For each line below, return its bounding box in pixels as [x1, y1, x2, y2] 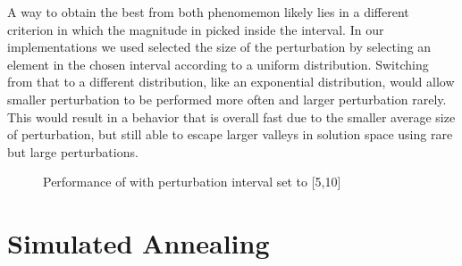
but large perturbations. [7, 142, 139, 161]
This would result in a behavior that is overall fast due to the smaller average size [7, 107, 456, 126]
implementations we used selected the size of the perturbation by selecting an [7, 37, 432, 56]
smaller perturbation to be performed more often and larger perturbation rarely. [7, 89, 447, 108]
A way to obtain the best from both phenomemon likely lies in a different [7, 3, 409, 21]
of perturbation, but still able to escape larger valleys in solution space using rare [7, 125, 453, 144]
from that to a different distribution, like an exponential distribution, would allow [7, 72, 455, 91]
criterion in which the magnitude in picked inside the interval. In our [7, 20, 384, 38]
